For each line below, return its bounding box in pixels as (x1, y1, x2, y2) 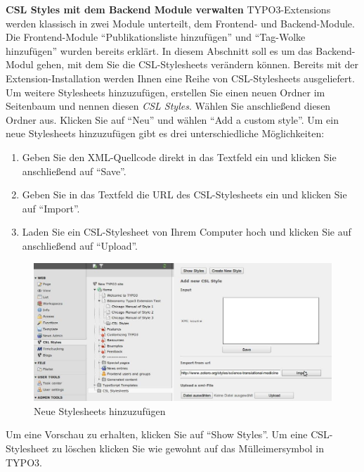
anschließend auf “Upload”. (22, 238, 138, 253)
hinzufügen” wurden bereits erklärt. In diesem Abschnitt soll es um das (6, 43, 313, 58)
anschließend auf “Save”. (22, 163, 126, 178)
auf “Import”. (22, 200, 80, 215)
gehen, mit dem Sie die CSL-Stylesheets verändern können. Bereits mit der (37, 57, 359, 72)
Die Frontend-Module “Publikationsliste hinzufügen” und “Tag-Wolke (6, 30, 306, 44)
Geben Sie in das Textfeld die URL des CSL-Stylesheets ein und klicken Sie (22, 187, 347, 202)
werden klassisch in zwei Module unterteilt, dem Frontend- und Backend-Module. (6, 15, 355, 30)
